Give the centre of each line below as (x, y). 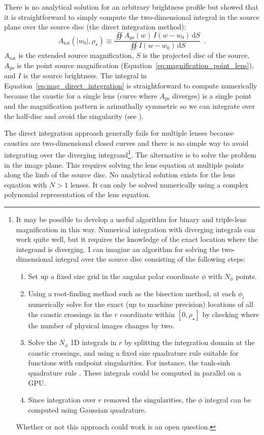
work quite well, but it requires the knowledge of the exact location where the (137, 239)
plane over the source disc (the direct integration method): (95, 27)
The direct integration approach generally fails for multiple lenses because (119, 133)
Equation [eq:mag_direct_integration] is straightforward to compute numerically (131, 85)
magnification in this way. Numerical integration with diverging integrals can (136, 229)
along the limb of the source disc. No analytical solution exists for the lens (120, 175)
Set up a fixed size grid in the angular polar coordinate (114, 276)
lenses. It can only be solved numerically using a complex (159, 184)
